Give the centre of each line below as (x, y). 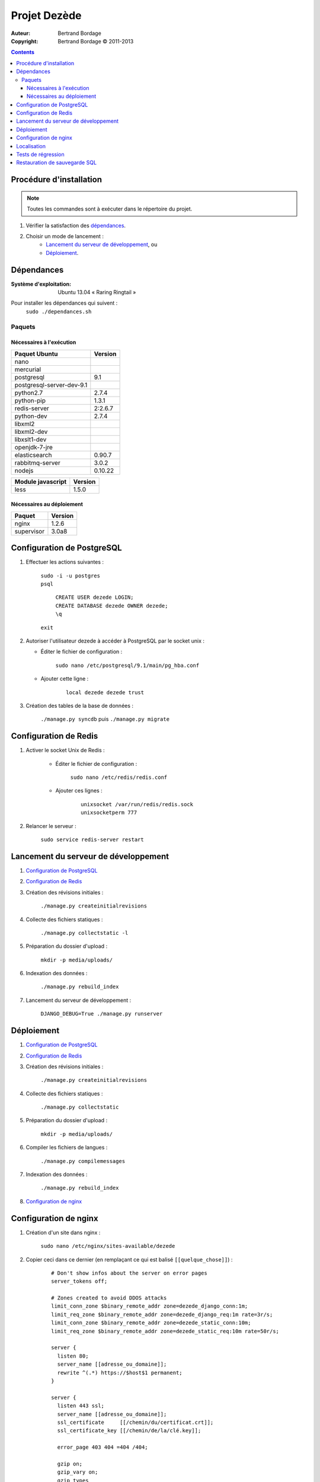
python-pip (30, 400)
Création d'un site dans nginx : (63, 1232)
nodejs (24, 470)
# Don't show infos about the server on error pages (129, 1273)
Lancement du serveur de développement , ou (102, 245)
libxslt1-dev (31, 439)
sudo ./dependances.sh (59, 312)
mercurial (28, 369)
